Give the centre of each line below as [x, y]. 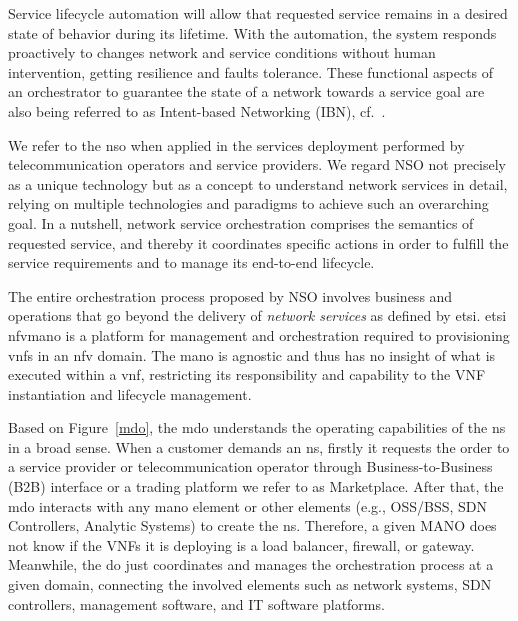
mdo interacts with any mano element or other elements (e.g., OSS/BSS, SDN [247, 505]
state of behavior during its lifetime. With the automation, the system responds [252, 32]
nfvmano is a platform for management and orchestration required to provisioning [259, 334]
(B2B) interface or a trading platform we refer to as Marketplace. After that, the [256, 486]
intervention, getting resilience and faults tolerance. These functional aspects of [251, 71]
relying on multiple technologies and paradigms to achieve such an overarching [248, 203]
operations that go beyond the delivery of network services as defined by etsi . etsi [257, 315]
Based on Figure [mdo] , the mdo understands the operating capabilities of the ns [257, 427]
